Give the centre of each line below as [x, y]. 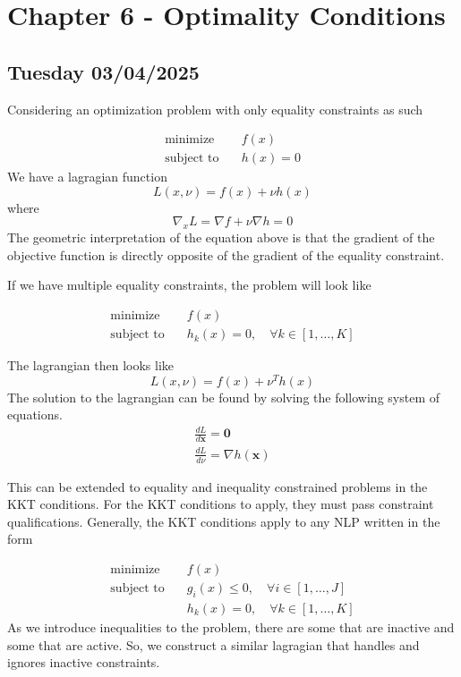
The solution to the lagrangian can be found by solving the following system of [223, 397]
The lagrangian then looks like [91, 365]
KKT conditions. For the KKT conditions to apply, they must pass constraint [221, 504]
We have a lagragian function [87, 177]
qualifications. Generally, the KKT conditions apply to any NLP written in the [224, 521]
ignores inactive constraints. [84, 662]
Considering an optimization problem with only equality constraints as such [215, 109]
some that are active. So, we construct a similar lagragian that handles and [213, 644]
